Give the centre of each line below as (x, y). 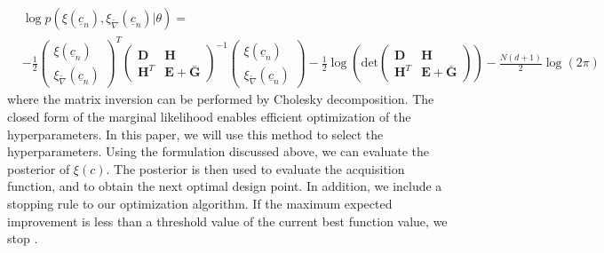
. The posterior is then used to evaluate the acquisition (255, 168)
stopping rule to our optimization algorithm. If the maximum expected (200, 203)
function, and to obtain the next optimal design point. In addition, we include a (225, 186)
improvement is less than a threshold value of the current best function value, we (227, 221)
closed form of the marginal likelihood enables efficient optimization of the (209, 117)
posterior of (39, 168)
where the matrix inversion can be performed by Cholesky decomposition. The (221, 99)
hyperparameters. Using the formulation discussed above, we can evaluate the (218, 151)
